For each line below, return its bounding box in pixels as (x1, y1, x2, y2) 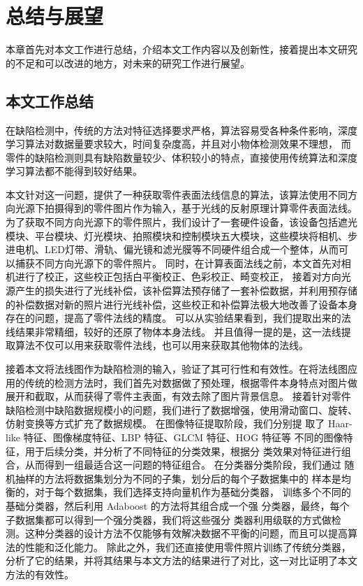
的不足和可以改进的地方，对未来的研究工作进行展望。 (6, 55, 250, 70)
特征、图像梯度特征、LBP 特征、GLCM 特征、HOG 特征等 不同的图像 (23, 429, 343, 444)
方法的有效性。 (6, 566, 74, 581)
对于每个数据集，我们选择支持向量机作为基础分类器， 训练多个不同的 (34, 485, 351, 499)
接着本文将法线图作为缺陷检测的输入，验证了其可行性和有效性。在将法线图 (6, 362, 348, 376)
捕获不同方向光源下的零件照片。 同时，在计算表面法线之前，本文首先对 (15, 255, 341, 270)
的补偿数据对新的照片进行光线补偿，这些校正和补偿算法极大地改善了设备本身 (6, 296, 357, 311)
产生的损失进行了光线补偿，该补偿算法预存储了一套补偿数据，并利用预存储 (15, 283, 357, 298)
